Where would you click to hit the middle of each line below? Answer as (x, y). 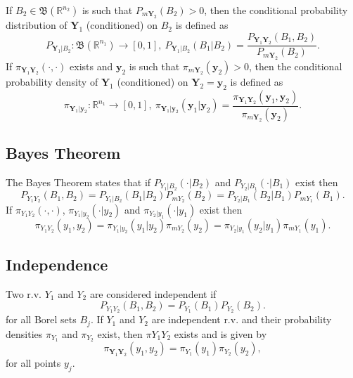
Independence (57, 264)
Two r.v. (24, 293)
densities (24, 333)
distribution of (37, 25)
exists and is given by (220, 333)
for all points (33, 363)
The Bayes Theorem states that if (78, 182)
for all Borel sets (41, 319)
